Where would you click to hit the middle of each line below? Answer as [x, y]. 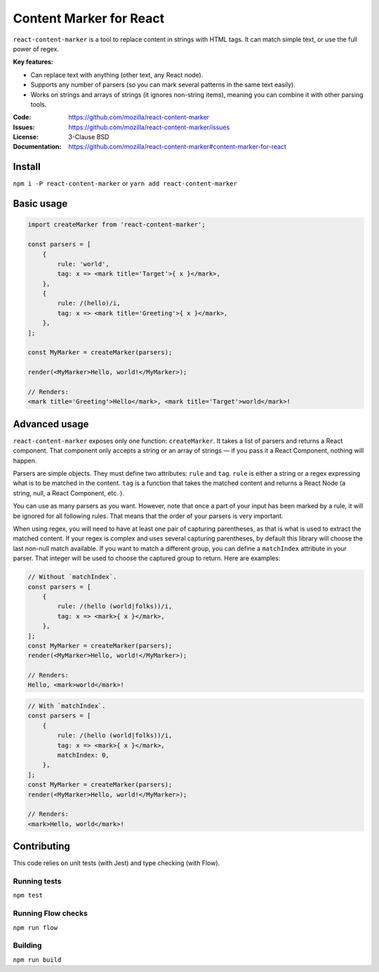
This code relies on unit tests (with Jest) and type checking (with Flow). [117, 863]
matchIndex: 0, [84, 755]
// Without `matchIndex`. [72, 577]
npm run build [37, 960]
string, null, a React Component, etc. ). [68, 493]
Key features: [33, 62]
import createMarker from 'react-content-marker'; [117, 225]
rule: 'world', [84, 264]
